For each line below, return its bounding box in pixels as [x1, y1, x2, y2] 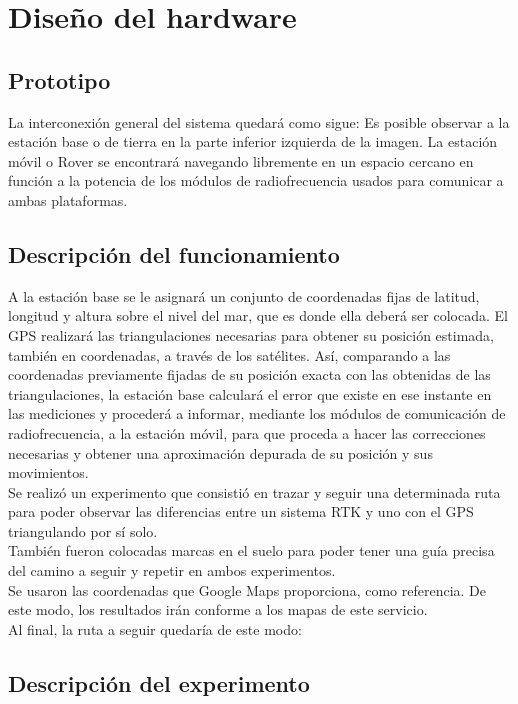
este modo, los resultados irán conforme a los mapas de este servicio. [8, 599, 428, 620]
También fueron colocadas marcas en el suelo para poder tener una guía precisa [8, 540, 495, 561]
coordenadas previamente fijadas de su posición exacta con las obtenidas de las [8, 364, 491, 385]
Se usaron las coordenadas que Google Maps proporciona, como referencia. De [8, 579, 486, 600]
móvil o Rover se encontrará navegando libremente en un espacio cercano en [8, 150, 474, 171]
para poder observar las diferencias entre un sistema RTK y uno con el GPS [8, 501, 474, 522]
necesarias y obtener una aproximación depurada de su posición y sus [8, 442, 433, 463]
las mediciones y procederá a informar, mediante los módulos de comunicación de [8, 403, 506, 424]
